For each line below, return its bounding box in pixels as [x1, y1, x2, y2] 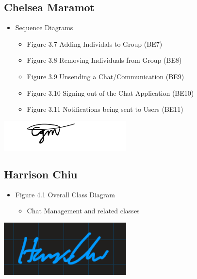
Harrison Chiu [4, 166, 78, 181]
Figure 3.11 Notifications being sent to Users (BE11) [27, 104, 183, 114]
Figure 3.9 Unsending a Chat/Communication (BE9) [27, 71, 184, 81]
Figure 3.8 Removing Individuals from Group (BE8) [27, 55, 182, 65]
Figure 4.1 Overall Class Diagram [15, 189, 115, 199]
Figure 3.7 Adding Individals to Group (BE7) [27, 38, 163, 49]
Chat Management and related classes [27, 206, 140, 216]
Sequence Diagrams [15, 22, 73, 33]
